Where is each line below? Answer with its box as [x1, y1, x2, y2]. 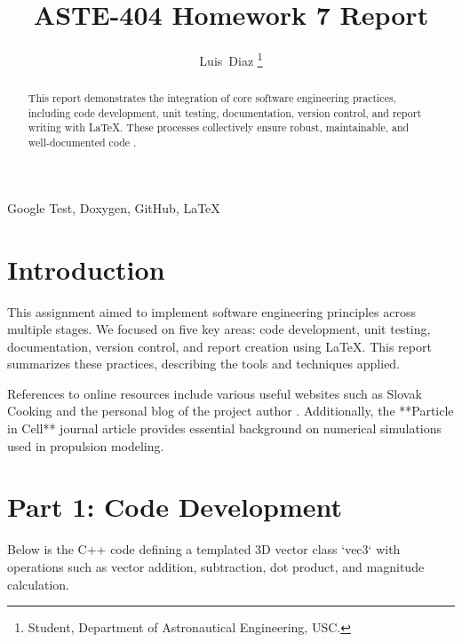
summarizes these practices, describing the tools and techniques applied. [7, 354, 401, 373]
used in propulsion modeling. [7, 436, 164, 455]
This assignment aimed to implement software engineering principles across [7, 302, 416, 321]
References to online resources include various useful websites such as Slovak [7, 384, 422, 402]
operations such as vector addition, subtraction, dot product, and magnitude [7, 557, 425, 575]
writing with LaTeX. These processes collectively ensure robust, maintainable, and [28, 120, 410, 135]
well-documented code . [28, 135, 137, 150]
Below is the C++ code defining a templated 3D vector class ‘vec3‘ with [7, 540, 401, 559]
